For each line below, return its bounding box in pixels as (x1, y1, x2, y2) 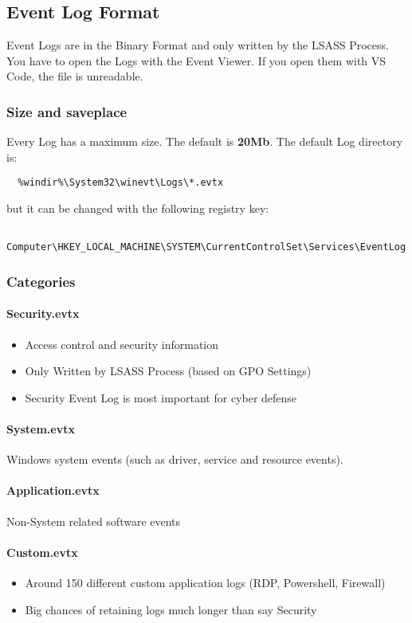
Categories (6, 271, 76, 291)
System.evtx (6, 420, 75, 437)
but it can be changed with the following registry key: (6, 200, 269, 217)
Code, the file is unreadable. (6, 68, 143, 84)
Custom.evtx (6, 543, 78, 560)
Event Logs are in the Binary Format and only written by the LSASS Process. (6, 37, 389, 53)
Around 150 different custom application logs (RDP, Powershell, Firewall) (25, 574, 386, 590)
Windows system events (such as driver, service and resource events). (6, 451, 343, 468)
